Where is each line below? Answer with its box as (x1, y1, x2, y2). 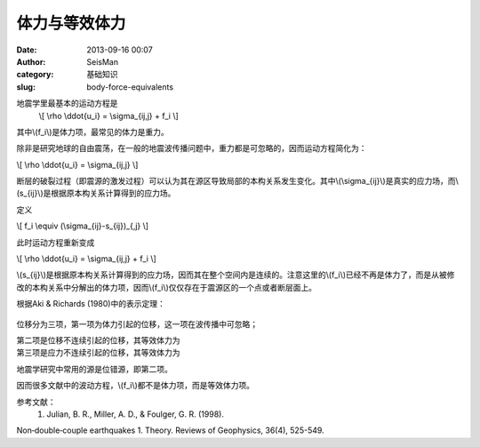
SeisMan (86, 56, 119, 67)
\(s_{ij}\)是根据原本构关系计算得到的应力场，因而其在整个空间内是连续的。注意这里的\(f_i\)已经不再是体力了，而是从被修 (16, 269, 455, 280)
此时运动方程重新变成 (16, 236, 95, 248)
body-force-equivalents (86, 81, 173, 92)
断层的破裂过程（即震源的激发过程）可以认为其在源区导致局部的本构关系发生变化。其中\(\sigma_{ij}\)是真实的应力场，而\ (16, 176, 459, 187)
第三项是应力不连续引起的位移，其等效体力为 (16, 347, 180, 358)
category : (16, 69, 54, 80)
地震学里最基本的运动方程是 (16, 98, 118, 108)
